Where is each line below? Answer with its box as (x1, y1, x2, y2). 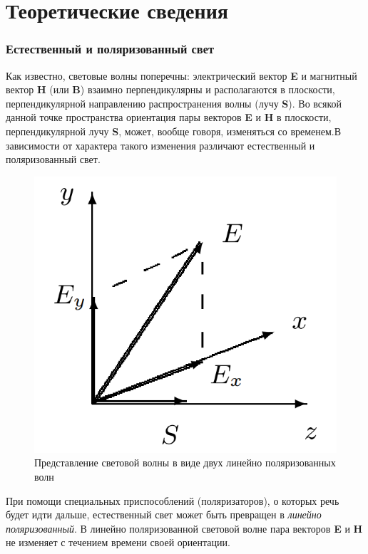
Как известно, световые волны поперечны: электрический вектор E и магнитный (6, 68, 357, 83)
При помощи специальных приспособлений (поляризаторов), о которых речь (6, 493, 339, 508)
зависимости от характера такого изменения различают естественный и (6, 137, 315, 152)
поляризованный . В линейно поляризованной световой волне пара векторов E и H (6, 521, 363, 535)
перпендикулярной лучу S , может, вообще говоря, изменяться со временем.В (6, 123, 342, 138)
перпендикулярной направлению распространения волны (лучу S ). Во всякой (6, 95, 342, 110)
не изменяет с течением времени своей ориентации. (6, 535, 230, 550)
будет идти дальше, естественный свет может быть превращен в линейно (6, 507, 322, 522)
